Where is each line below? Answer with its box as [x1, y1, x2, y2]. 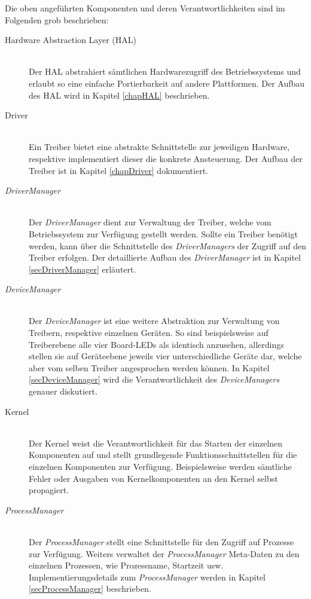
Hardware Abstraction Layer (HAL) [5, 33, 136, 46]
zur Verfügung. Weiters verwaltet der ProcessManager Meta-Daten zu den [29, 547, 300, 560]
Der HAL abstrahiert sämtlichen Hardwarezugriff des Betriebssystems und [29, 65, 301, 78]
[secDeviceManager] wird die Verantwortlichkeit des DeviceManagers [29, 373, 279, 386]
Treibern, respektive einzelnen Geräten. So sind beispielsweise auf [29, 326, 269, 339]
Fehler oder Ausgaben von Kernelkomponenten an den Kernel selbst [29, 472, 278, 484]
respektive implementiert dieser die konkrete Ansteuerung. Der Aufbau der [29, 152, 303, 164]
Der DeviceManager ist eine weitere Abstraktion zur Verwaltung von [29, 314, 280, 327]
